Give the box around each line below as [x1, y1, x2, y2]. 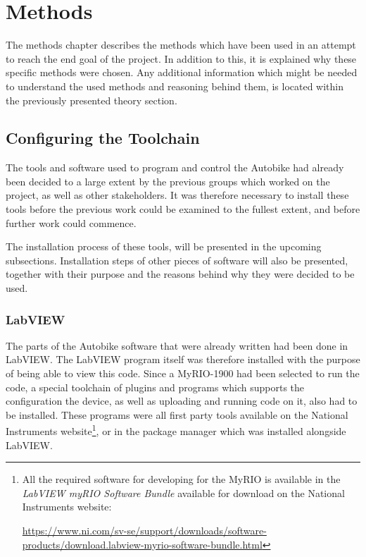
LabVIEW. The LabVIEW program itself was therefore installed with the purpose [6, 352, 360, 367]
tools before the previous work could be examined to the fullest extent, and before [6, 202, 360, 216]
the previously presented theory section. [6, 92, 177, 107]
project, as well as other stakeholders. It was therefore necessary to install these [6, 188, 349, 202]
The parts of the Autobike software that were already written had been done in [6, 338, 348, 353]
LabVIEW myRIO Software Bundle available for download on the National [22, 485, 345, 500]
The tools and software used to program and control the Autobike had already [6, 160, 344, 175]
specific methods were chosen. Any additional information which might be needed [6, 65, 358, 80]
